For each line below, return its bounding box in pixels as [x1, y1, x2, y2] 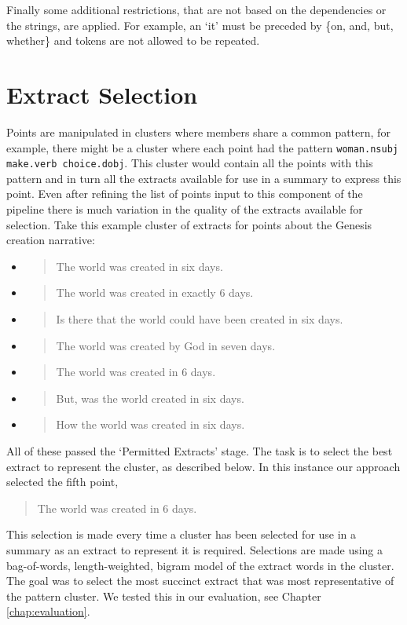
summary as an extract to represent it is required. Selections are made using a [6, 541, 383, 557]
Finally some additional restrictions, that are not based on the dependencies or [6, 2, 387, 17]
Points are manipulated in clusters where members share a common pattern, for [6, 123, 390, 140]
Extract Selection [6, 78, 198, 110]
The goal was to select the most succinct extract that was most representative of [6, 572, 394, 589]
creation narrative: [6, 232, 95, 248]
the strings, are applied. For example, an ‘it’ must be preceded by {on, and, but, [6, 16, 394, 33]
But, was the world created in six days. [56, 389, 244, 406]
